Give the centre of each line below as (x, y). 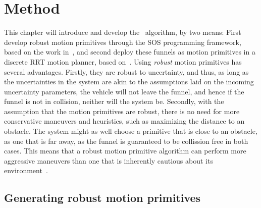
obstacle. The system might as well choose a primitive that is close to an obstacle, (131, 131)
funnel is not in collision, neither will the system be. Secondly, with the (114, 101)
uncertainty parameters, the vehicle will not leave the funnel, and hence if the (124, 91)
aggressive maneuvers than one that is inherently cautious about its (109, 160)
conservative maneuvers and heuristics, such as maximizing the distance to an (124, 121)
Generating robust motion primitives (102, 198)
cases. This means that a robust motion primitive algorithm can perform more (125, 151)
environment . (26, 170)
